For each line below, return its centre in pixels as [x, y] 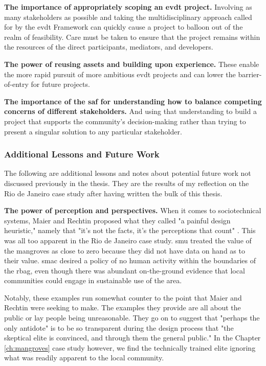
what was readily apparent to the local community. [84, 358]
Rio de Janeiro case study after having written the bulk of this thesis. [113, 193]
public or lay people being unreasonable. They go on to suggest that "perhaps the [132, 318]
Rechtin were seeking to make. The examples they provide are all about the [123, 307]
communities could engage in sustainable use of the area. [93, 280]
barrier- [250, 74]
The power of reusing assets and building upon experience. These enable [132, 64]
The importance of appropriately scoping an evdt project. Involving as [128, 7]
